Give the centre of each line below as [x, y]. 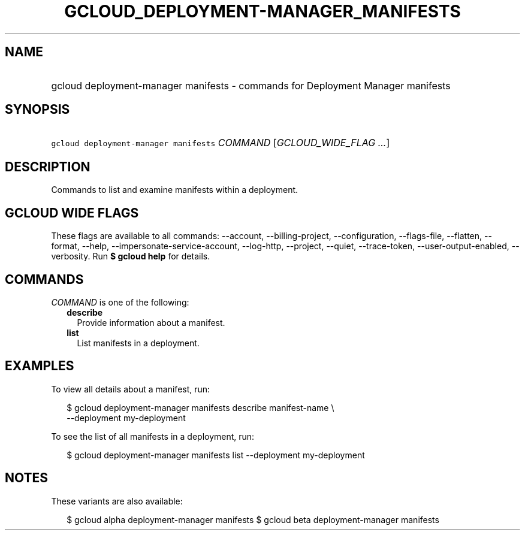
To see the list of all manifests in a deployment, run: [153, 436]
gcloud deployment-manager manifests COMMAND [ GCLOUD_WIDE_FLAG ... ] [221, 143]
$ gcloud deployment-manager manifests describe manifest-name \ [200, 407]
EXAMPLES [40, 366]
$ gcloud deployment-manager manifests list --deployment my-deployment [216, 455]
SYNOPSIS [37, 110]
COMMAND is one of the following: [120, 302]
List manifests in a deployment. [138, 343]
